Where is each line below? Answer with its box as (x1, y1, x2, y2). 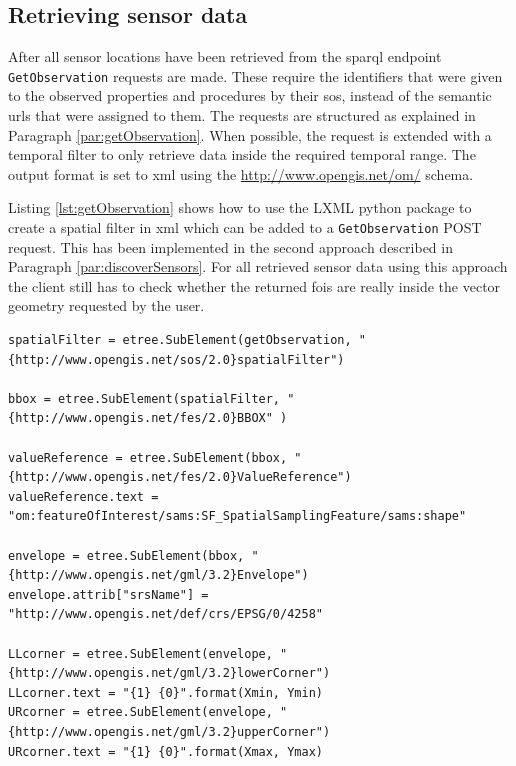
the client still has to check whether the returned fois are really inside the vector (8, 275, 501, 296)
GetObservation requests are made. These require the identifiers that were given (8, 65, 503, 86)
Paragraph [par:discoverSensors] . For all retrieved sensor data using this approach (8, 256, 508, 277)
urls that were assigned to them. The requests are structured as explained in (8, 105, 476, 126)
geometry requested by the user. (8, 295, 205, 316)
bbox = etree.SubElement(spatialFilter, (8, 391, 281, 406)
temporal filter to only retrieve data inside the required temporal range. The (8, 144, 476, 165)
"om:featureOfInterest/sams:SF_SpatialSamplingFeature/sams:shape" (8, 509, 467, 524)
